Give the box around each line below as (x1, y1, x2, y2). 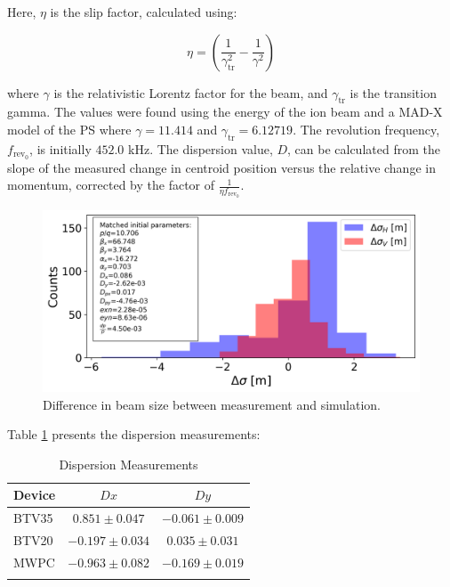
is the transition (350, 83, 437, 102)
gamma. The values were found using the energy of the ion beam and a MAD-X (7, 102, 443, 121)
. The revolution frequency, (293, 119, 440, 138)
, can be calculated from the (287, 139, 440, 158)
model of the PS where (7, 119, 132, 138)
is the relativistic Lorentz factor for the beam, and (53, 83, 328, 102)
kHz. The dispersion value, (128, 139, 273, 158)
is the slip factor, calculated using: (50, 3, 237, 20)
